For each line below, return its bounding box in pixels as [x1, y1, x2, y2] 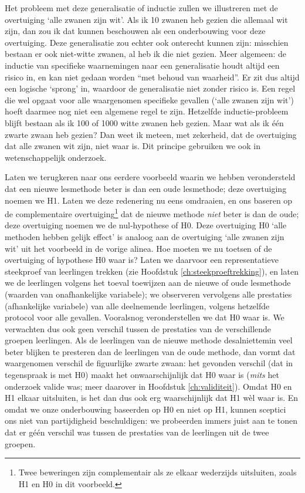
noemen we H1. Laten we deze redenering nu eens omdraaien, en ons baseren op [5, 194, 293, 206]
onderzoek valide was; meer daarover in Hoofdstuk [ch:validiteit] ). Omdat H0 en [5, 380, 292, 392]
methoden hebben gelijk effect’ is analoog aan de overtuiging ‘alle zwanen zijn [5, 230, 284, 242]
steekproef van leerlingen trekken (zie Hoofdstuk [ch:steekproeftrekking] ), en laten [5, 265, 299, 277]
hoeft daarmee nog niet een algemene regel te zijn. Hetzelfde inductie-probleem [5, 105, 289, 117]
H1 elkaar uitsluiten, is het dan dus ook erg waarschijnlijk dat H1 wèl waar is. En [5, 391, 299, 404]
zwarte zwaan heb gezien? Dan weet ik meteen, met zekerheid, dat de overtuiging [5, 128, 297, 140]
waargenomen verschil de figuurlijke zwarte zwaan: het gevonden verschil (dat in [5, 357, 293, 369]
